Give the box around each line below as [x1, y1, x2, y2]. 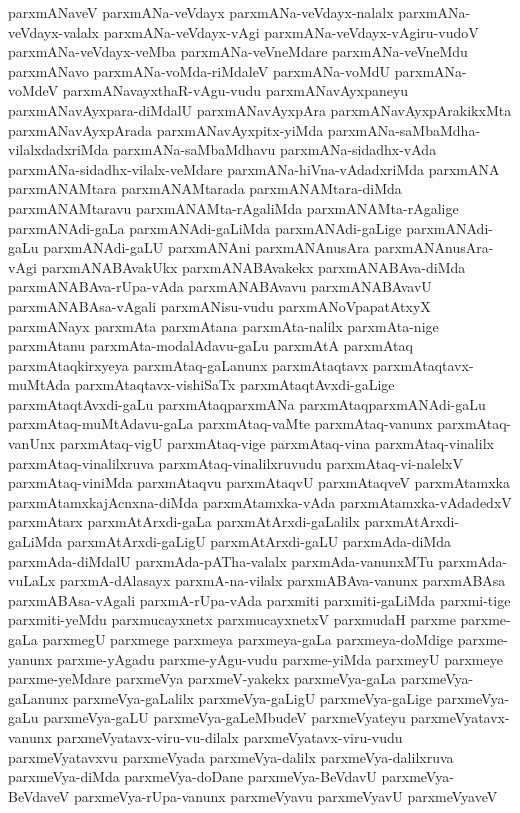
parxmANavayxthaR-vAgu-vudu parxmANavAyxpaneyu [62, 80, 409, 101]
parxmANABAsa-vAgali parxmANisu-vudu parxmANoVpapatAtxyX [8, 295, 431, 316]
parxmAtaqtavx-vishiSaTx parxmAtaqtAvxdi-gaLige [74, 374, 395, 395]
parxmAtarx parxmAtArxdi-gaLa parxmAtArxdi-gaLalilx [8, 511, 360, 532]
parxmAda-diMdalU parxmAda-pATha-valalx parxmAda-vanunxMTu [8, 550, 434, 571]
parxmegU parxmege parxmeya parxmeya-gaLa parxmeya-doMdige [42, 629, 454, 649]
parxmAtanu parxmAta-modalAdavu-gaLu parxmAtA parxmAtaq [8, 335, 413, 356]
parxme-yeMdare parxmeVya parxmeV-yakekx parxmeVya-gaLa [8, 668, 397, 689]
